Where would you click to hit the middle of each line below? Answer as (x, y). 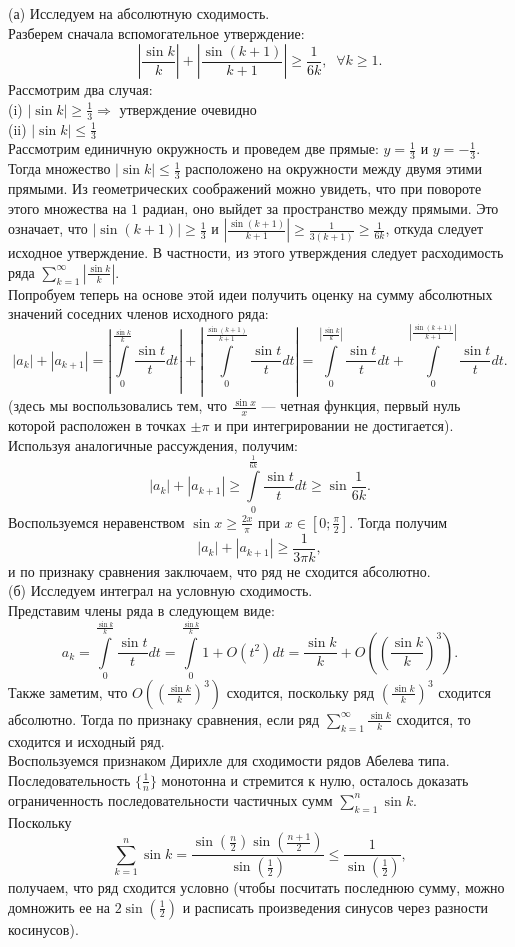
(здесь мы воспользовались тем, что (118, 405)
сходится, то (433, 718)
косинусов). (43, 928)
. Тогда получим (398, 521)
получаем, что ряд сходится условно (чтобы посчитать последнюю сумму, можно (256, 887)
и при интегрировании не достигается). (334, 425)
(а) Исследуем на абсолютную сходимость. (139, 13)
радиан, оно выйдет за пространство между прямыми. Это (320, 207)
